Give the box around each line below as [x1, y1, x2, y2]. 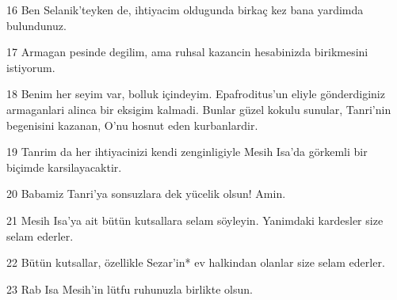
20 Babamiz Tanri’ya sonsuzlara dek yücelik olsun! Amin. [6, 185, 286, 202]
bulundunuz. [6, 17, 67, 33]
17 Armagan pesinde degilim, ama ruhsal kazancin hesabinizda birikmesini [6, 44, 368, 60]
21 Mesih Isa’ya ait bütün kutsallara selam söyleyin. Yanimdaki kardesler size [6, 211, 384, 228]
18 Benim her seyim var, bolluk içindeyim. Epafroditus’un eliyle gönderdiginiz [6, 85, 385, 102]
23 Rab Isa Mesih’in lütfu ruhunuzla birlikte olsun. [6, 280, 253, 297]
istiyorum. [6, 59, 55, 75]
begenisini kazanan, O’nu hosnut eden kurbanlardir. [6, 116, 258, 133]
